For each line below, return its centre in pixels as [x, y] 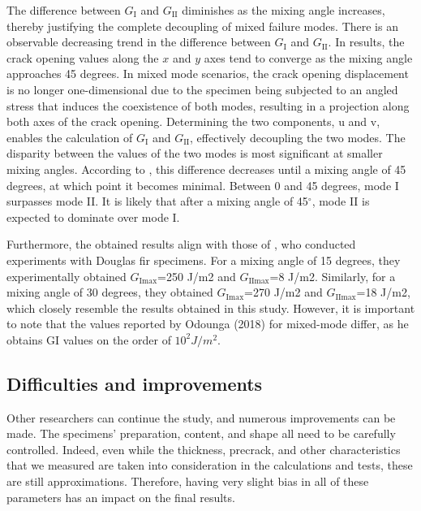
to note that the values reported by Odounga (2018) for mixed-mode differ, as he [208, 324]
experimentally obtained [67, 276]
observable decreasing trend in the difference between [139, 42]
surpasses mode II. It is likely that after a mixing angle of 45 [157, 201]
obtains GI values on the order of [89, 339]
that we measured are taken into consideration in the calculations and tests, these [210, 465]
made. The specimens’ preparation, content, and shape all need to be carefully [201, 433]
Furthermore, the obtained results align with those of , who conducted [181, 244]
